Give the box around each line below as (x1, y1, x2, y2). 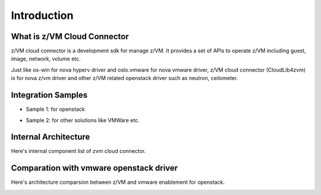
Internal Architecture (11, 132, 90, 142)
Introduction (11, 9, 74, 22)
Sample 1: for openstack (26, 106, 86, 113)
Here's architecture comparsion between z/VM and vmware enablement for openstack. (11, 178, 225, 186)
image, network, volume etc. (11, 55, 81, 62)
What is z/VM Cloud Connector (11, 31, 129, 41)
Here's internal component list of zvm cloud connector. (11, 148, 146, 155)
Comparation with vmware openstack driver (11, 163, 178, 173)
